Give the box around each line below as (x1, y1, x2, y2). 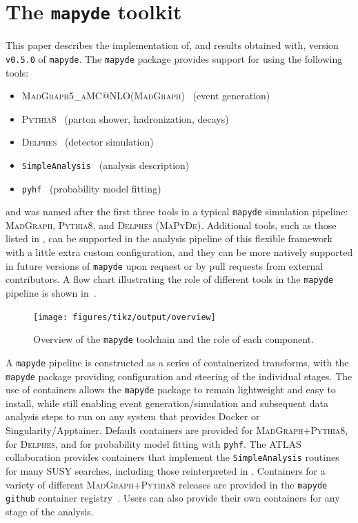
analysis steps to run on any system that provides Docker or (6, 409, 260, 424)
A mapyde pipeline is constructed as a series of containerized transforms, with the (6, 355, 349, 369)
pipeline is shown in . (6, 285, 97, 299)
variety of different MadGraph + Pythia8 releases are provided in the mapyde (6, 477, 328, 491)
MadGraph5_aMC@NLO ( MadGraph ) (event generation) (21, 88, 270, 103)
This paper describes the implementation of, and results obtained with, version (6, 38, 339, 52)
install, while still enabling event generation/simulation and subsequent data (6, 395, 328, 410)
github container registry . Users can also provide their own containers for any (6, 491, 340, 505)
